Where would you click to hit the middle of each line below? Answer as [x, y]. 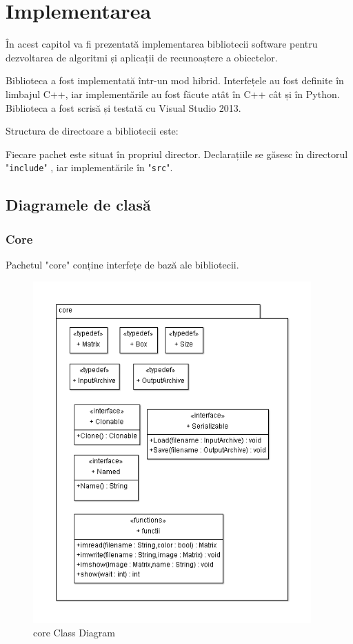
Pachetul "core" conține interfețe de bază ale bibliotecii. [122, 264]
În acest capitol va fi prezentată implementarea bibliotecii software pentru [162, 44]
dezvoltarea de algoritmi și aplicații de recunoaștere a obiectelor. [142, 57]
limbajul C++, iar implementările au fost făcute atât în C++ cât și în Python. [173, 94]
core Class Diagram [74, 633]
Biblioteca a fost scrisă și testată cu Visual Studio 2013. [123, 107]
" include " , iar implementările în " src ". [89, 167]
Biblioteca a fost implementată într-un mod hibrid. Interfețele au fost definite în [175, 80]
